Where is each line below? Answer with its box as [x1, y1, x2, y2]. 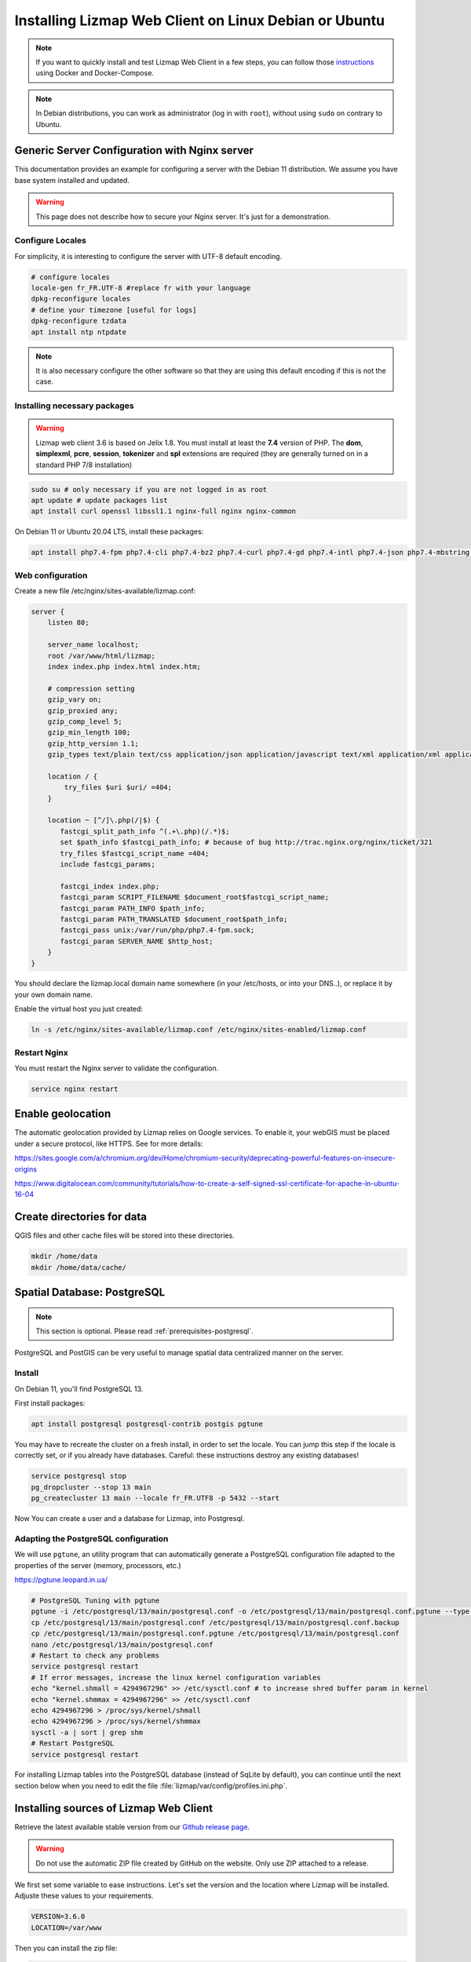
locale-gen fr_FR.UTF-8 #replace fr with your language [31, 283, 251, 293]
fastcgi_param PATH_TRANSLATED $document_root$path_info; [60, 914, 288, 924]
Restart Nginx [14, 1047, 68, 1058]
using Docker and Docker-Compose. [35, 68, 155, 78]
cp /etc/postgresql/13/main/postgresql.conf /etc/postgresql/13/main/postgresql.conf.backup [31, 1617, 400, 1627]
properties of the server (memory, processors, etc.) [14, 1560, 181, 1570]
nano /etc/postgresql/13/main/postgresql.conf [31, 1640, 214, 1649]
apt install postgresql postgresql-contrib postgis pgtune [31, 1420, 263, 1428]
